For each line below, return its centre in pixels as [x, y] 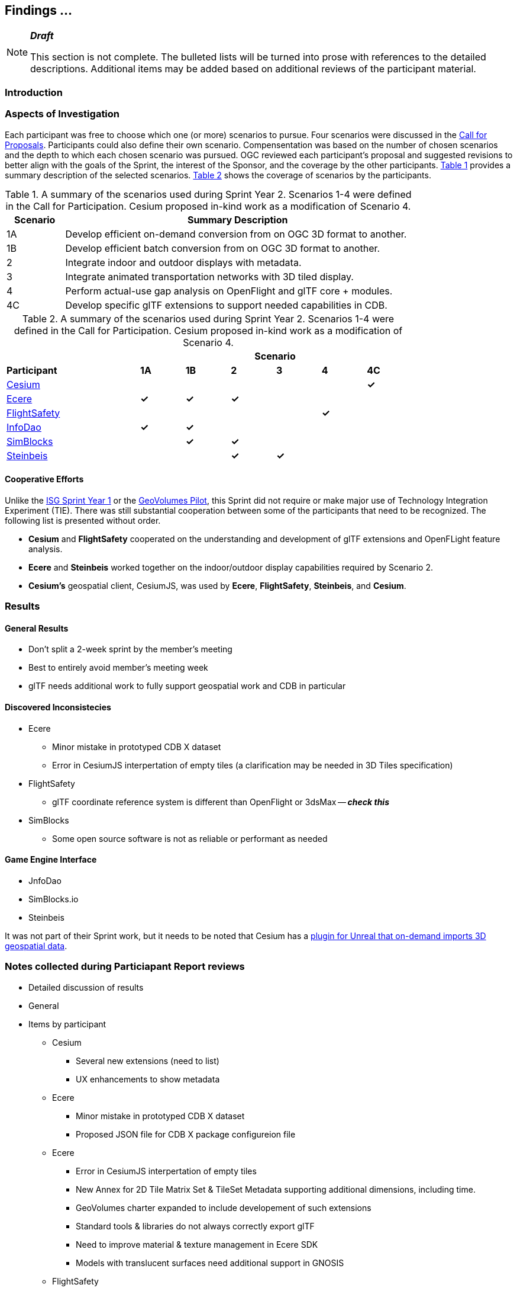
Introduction [34, 92]
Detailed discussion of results [86, 987]
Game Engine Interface [51, 860]
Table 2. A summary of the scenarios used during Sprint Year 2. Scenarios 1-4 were [208, 318]
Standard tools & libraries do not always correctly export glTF [195, 1226]
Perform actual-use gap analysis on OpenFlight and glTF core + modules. [229, 291]
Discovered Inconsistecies [58, 707]
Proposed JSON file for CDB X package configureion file [186, 1134]
